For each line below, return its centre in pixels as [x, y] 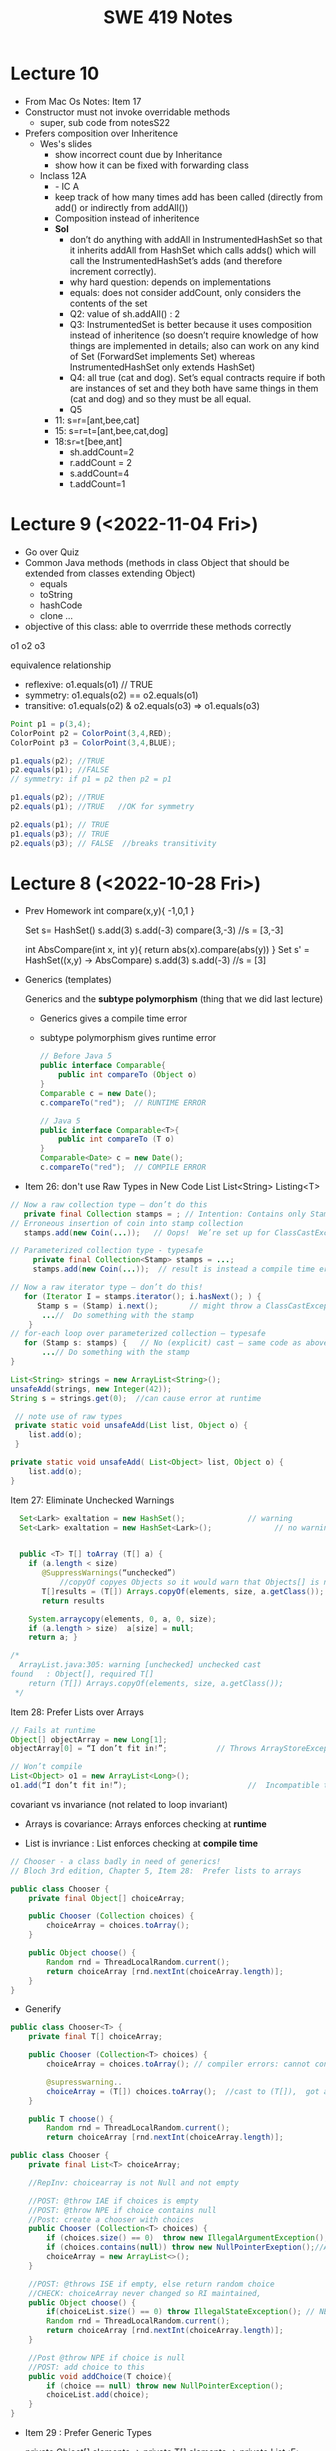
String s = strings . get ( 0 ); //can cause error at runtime [136, 1398]
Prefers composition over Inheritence [101, 133]
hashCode [61, 605]
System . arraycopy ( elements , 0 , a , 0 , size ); [122, 1619]
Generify [43, 2009]
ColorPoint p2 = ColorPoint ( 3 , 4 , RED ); [91, 733]
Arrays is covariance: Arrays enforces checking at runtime [145, 1823]
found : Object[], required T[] [82, 1674]
